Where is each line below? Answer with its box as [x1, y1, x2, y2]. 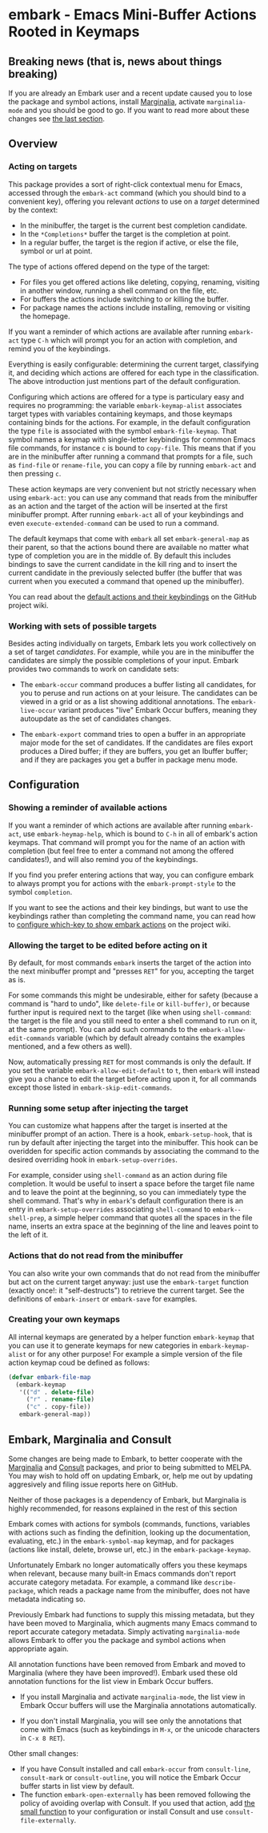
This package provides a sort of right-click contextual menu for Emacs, [8, 179, 242, 189]
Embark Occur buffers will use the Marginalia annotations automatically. [19, 1700, 258, 1710]
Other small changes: [8, 1748, 78, 1758]
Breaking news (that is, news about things [8, 55, 222, 68]
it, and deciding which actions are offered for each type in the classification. [8, 367, 259, 378]
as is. [8, 974, 26, 984]
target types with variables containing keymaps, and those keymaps [8, 409, 233, 419]
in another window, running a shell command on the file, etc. [19, 285, 219, 295]
